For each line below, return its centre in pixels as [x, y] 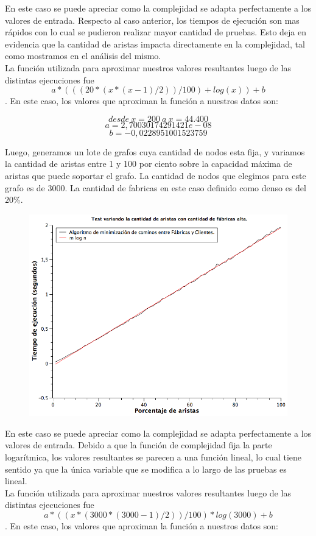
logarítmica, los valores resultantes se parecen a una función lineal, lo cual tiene [153, 457]
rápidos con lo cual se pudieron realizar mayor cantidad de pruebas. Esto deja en [156, 32]
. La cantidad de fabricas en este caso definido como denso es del [185, 187]
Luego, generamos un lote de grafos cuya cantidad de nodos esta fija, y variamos [155, 151]
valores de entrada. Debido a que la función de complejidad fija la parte [139, 445]
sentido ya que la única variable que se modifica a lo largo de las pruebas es [146, 469]
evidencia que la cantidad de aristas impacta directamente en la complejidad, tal [155, 44]
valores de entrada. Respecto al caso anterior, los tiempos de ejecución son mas [152, 20]
